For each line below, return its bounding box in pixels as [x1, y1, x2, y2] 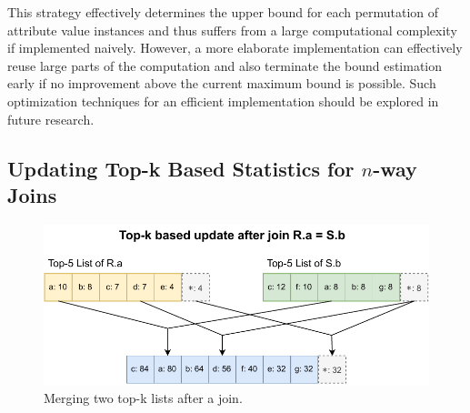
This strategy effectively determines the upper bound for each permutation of [7, 3, 439, 21]
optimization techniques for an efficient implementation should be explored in [7, 91, 439, 110]
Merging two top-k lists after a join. [44, 388, 243, 408]
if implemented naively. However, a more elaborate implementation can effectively [7, 38, 463, 57]
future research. [7, 109, 95, 128]
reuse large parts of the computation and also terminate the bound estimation [7, 55, 443, 75]
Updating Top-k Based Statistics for [7, 154, 355, 182]
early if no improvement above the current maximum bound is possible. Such [7, 74, 436, 93]
